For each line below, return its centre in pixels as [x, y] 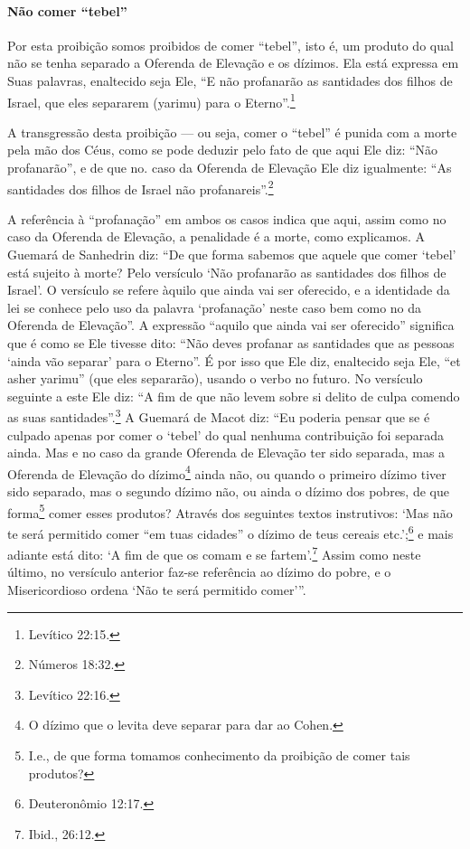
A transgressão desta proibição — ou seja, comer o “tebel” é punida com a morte [232, 132]
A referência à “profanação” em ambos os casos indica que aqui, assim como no [227, 218]
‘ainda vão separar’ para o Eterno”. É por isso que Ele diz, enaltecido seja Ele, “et [234, 360]
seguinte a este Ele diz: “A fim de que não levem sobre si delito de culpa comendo [234, 396]
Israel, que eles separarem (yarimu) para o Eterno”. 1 [151, 100]
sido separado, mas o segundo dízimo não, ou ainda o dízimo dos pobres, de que [228, 491]
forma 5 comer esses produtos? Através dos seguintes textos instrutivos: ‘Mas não [230, 511]
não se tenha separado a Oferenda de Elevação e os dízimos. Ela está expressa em [233, 63]
